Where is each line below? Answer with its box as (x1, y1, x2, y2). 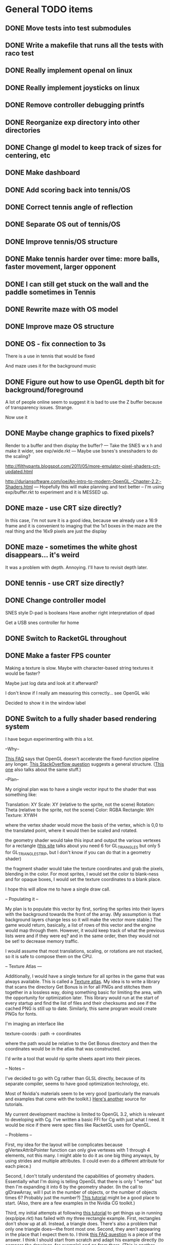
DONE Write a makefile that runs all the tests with (5, 41, 163, 49)
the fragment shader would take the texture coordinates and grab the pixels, (5, 866, 164, 872)
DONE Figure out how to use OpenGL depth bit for (5, 377, 165, 386)
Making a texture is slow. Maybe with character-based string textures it (5, 665, 153, 671)
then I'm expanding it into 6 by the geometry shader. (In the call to (5, 1184, 143, 1190)
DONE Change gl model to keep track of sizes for (5, 143, 162, 152)
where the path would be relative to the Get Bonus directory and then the (5, 1040, 158, 1046)
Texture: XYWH (5, 812, 37, 818)
